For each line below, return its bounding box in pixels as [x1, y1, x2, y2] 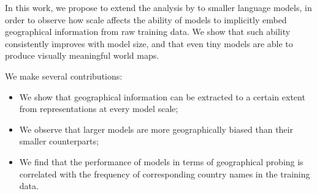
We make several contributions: [5, 69, 123, 82]
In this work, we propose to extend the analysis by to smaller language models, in [5, 1, 312, 13]
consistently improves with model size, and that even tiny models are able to [5, 37, 293, 50]
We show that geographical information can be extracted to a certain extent [19, 90, 305, 103]
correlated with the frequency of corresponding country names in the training [19, 167, 310, 180]
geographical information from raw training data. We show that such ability [5, 25, 291, 38]
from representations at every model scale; [19, 102, 178, 115]
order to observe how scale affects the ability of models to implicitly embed [5, 13, 287, 26]
